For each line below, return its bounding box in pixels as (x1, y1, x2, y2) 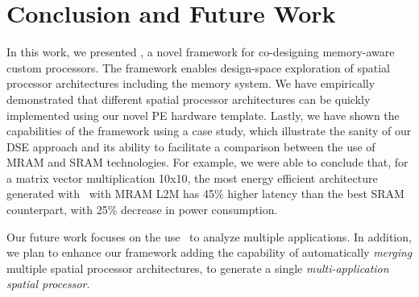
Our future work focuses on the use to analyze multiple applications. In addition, (6, 228, 412, 245)
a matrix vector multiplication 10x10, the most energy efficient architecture (6, 169, 378, 186)
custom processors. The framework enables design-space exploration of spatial (6, 59, 390, 76)
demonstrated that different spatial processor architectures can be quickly (6, 90, 371, 107)
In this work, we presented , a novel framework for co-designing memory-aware (6, 43, 395, 60)
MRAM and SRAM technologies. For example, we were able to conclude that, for (6, 154, 409, 171)
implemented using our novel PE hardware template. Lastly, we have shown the (6, 106, 400, 123)
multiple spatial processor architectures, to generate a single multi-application (6, 259, 389, 276)
